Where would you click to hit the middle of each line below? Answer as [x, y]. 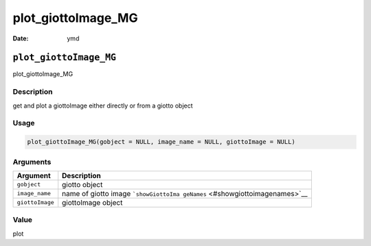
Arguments [32, 162]
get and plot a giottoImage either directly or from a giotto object [103, 106]
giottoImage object [92, 202]
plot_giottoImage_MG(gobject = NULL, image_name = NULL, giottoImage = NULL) [161, 142]
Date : [21, 38]
